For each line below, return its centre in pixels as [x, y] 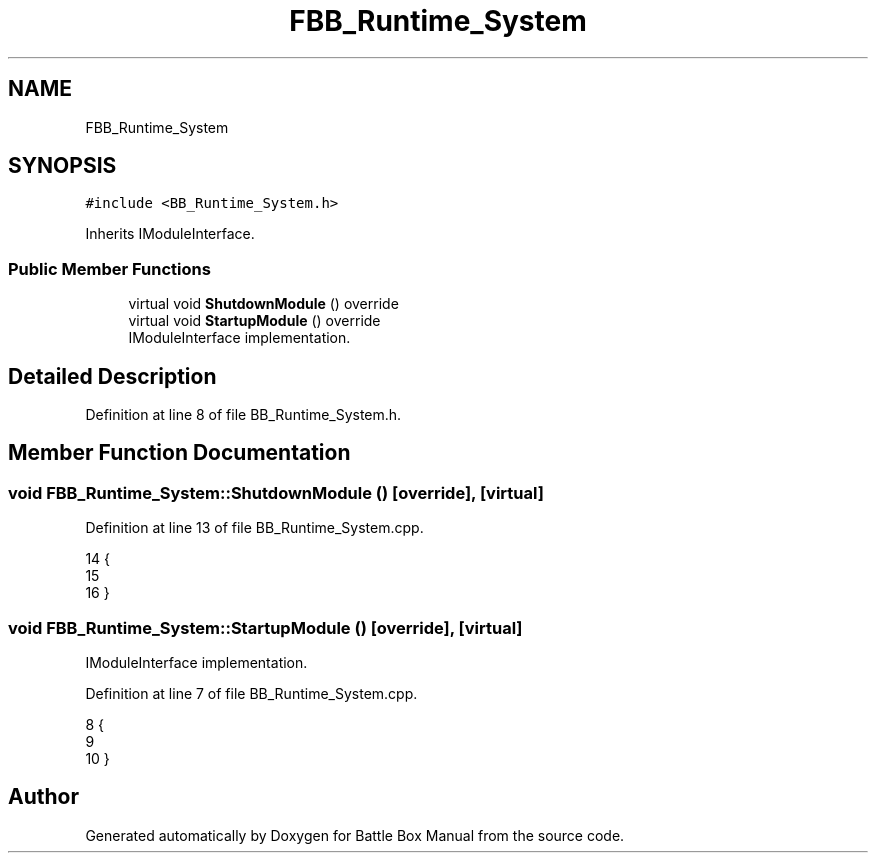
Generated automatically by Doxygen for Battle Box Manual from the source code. [355, 835]
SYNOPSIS [62, 166]
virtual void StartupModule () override [254, 321]
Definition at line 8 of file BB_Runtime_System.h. [243, 415]
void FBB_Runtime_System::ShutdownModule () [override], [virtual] [276, 492]
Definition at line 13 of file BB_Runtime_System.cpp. [254, 528]
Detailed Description [112, 376]
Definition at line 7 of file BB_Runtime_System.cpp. [251, 693]
